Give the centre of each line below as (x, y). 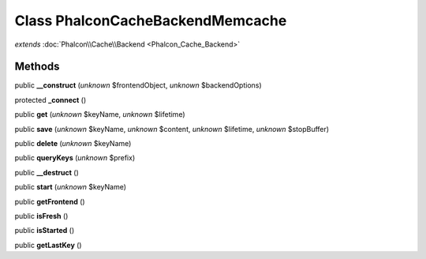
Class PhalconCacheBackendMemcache (151, 21)
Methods (37, 67)
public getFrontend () (50, 201)
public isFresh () (41, 216)
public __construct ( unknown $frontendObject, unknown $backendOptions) (138, 85)
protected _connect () (50, 99)
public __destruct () (47, 172)
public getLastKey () (48, 245)
